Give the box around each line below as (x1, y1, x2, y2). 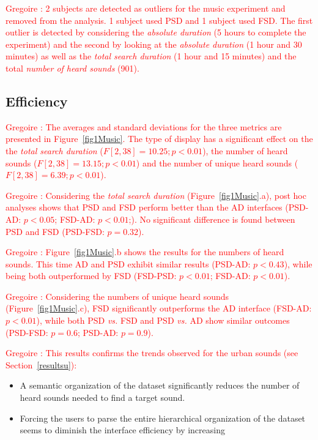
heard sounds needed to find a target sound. (20, 391, 185, 404)
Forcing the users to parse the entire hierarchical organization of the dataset (20, 411, 306, 424)
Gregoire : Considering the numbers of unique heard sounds (6, 289, 229, 302)
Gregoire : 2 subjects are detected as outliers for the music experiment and (6, 2, 286, 14)
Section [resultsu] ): (6, 358, 77, 371)
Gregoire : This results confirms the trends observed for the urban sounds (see (6, 346, 298, 359)
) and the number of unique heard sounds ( (136, 156, 298, 169)
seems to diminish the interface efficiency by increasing (20, 423, 225, 436)
